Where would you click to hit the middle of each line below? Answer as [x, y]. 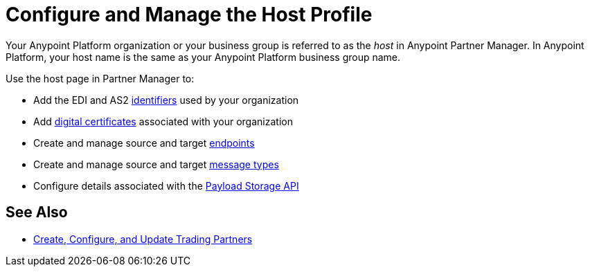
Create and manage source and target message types [156, 164]
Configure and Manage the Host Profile [189, 15]
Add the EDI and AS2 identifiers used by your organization [166, 100]
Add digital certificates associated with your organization [163, 121]
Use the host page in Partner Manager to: [100, 78]
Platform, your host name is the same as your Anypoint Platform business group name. [203, 57]
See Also [37, 212]
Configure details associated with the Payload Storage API [166, 185]
